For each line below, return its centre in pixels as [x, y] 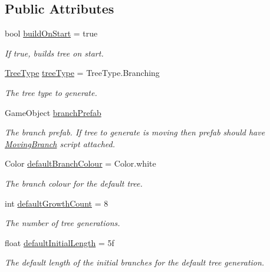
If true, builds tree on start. [54, 53]
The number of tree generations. [62, 223]
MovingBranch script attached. [60, 143]
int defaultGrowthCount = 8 [57, 203]
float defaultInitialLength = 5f [60, 242]
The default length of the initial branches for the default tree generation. [135, 262]
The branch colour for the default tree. [74, 183]
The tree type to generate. [51, 92]
